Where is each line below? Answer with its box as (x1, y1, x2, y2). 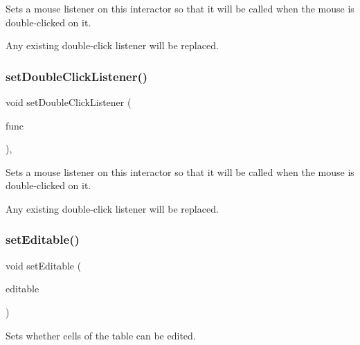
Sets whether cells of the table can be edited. (6, 328, 196, 342)
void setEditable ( (6, 258, 82, 272)
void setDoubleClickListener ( (6, 95, 132, 109)
